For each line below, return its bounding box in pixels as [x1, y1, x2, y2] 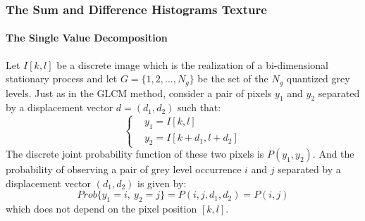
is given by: [137, 175, 187, 190]
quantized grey [286, 71, 350, 86]
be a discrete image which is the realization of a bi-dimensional [56, 57, 328, 72]
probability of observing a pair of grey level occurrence [6, 162, 242, 177]
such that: [178, 100, 221, 115]
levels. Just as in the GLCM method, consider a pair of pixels [6, 85, 272, 100]
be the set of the [197, 71, 268, 86]
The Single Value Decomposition [6, 30, 168, 45]
